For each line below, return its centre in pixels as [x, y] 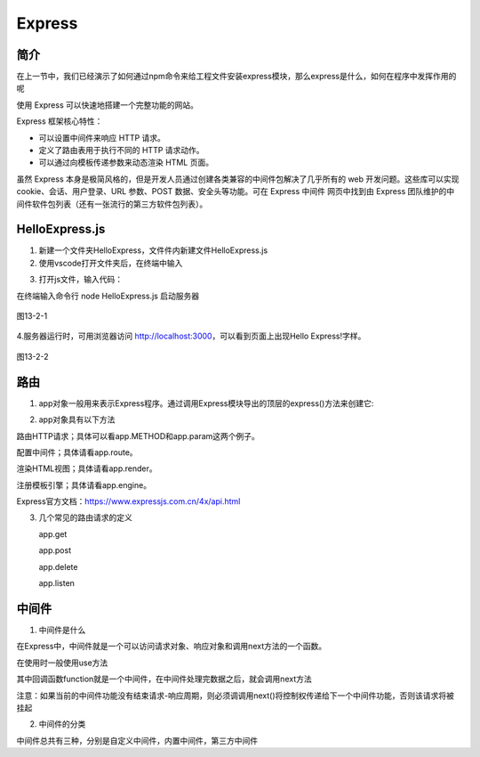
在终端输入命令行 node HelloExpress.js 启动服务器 [108, 296]
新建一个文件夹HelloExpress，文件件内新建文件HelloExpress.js [153, 250]
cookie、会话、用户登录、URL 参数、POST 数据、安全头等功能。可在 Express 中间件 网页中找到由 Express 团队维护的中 [236, 191]
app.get [53, 533]
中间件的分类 [62, 724]
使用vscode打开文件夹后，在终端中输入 [111, 263]
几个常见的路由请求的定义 [85, 517]
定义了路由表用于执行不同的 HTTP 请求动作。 [121, 151]
